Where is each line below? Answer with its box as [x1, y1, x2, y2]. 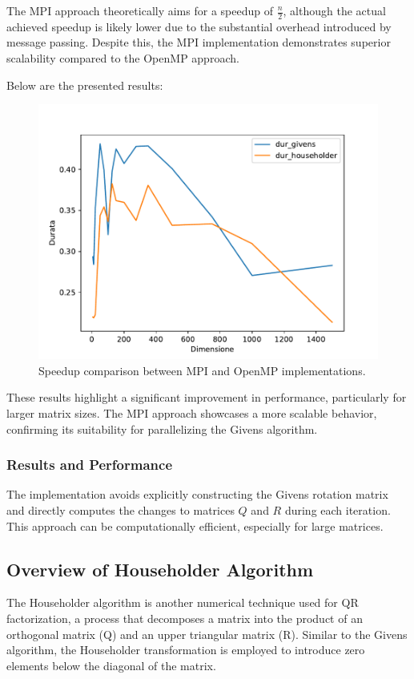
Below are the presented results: [6, 76, 163, 93]
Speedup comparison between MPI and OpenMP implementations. [38, 362, 366, 378]
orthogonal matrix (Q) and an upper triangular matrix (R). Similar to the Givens [6, 625, 408, 642]
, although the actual [283, 2, 386, 18]
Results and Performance [6, 455, 173, 475]
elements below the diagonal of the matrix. [6, 657, 216, 673]
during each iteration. [284, 501, 391, 518]
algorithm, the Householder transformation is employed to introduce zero [6, 641, 365, 658]
